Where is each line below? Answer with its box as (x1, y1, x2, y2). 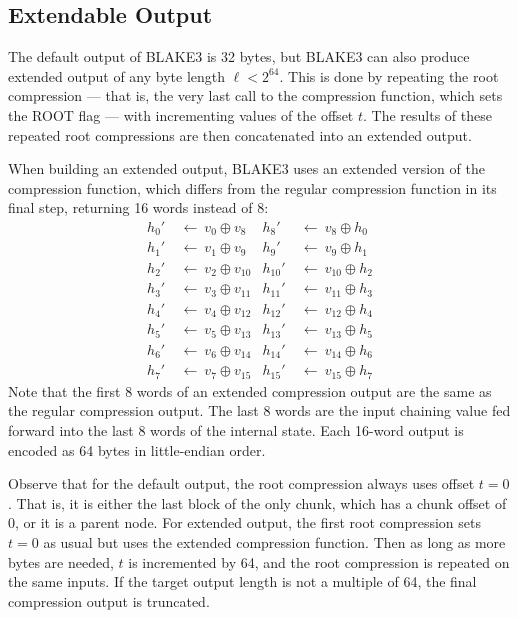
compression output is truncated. (8, 590, 210, 611)
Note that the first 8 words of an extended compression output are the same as (8, 380, 492, 401)
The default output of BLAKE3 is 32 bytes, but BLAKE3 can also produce (8, 46, 470, 67)
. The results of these (363, 104, 492, 125)
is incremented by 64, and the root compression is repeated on (128, 551, 510, 572)
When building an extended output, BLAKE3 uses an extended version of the (8, 158, 485, 179)
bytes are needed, (8, 551, 114, 572)
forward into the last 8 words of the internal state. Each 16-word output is (8, 420, 464, 441)
